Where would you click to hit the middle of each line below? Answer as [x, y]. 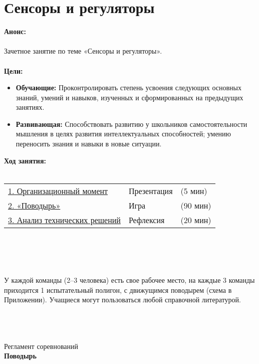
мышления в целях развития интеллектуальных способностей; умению [123, 134]
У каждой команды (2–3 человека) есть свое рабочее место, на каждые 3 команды [129, 280]
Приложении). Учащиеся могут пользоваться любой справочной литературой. [122, 300]
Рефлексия [147, 220]
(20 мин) [196, 220]
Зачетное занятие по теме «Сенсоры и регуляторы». [83, 51]
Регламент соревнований [41, 346]
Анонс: [15, 31]
